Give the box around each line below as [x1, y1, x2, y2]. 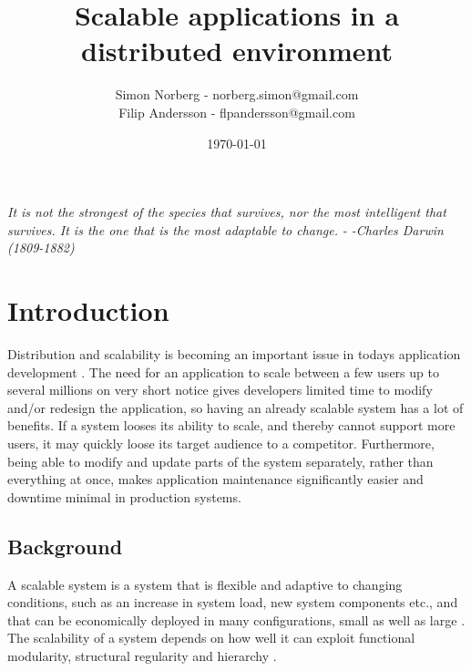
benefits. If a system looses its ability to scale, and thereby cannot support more [7, 416, 456, 435]
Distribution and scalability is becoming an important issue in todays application [7, 345, 461, 363]
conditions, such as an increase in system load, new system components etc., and [7, 593, 458, 612]
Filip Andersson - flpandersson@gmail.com [118, 102, 355, 121]
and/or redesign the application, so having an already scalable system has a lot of [7, 397, 464, 417]
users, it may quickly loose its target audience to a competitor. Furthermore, [7, 433, 435, 452]
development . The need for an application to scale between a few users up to [7, 362, 439, 381]
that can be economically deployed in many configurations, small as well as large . [7, 610, 466, 629]
